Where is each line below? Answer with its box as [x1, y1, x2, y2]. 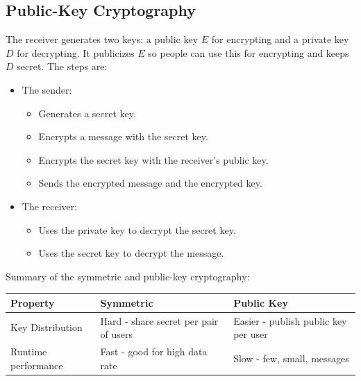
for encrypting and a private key [211, 32, 349, 46]
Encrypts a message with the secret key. [38, 129, 208, 144]
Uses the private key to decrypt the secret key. [38, 222, 236, 237]
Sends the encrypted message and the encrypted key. [38, 176, 262, 190]
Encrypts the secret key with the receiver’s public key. [38, 152, 269, 167]
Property [10, 295, 55, 310]
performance [10, 357, 63, 372]
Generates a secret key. [38, 105, 136, 120]
